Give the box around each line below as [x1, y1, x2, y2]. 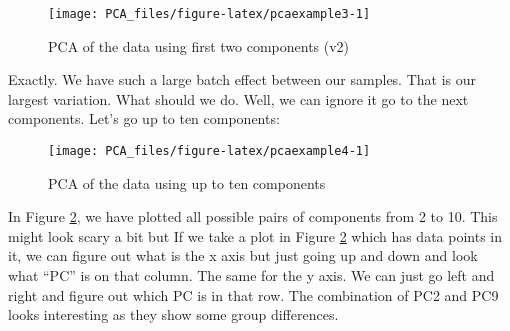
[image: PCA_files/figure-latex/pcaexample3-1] [48, 7, 371, 21]
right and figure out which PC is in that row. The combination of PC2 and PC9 [8, 284, 499, 305]
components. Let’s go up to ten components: [8, 108, 280, 129]
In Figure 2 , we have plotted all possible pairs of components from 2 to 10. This [8, 206, 498, 227]
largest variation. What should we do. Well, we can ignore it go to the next [8, 88, 469, 109]
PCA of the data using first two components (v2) [48, 35, 350, 56]
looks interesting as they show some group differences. [8, 304, 339, 325]
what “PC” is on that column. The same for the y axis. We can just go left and [8, 265, 495, 286]
